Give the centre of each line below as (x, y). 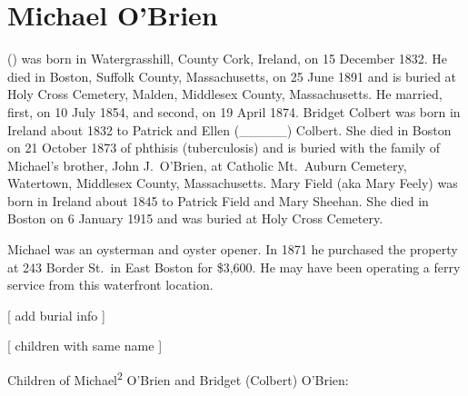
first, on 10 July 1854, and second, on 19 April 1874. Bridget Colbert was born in (234, 111)
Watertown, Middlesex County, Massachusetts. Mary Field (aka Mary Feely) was (233, 183)
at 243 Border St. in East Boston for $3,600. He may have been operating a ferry (234, 267)
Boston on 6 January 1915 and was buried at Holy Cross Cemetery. (195, 218)
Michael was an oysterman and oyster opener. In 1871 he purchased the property (233, 249)
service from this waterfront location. (110, 285)
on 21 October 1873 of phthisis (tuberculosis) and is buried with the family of (224, 148)
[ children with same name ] (85, 346)
